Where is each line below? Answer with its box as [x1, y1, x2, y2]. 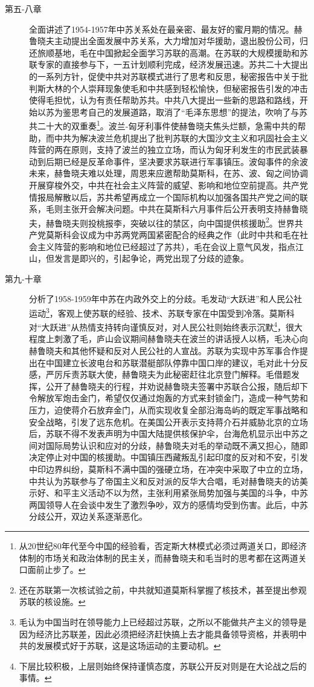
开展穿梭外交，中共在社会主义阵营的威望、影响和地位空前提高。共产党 [29, 178, 308, 191]
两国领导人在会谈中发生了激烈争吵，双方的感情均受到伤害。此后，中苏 [29, 498, 308, 511]
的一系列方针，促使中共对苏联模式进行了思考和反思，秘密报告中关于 [29, 69, 300, 82]
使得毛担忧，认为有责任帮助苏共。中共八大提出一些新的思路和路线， [29, 94, 300, 106]
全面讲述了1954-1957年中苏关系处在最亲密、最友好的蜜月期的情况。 [29, 22, 294, 35]
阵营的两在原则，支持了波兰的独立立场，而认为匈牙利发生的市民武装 [29, 143, 300, 156]
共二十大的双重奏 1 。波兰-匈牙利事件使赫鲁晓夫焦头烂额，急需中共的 [29, 118, 298, 132]
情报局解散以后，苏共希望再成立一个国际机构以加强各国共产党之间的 [29, 190, 300, 203]
